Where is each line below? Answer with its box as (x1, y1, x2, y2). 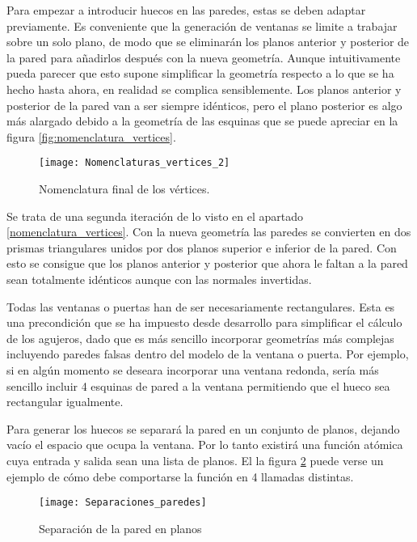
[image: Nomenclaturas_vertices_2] (39, 157, 230, 169)
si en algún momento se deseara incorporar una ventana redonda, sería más (6, 361, 379, 378)
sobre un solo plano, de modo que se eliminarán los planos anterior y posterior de (6, 33, 410, 50)
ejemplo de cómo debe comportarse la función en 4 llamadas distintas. (6, 468, 354, 485)
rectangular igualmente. (6, 393, 124, 410)
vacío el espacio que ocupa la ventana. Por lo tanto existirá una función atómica (6, 436, 403, 453)
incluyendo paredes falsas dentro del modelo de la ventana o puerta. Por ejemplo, (6, 345, 409, 362)
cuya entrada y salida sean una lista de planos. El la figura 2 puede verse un (6, 451, 384, 468)
